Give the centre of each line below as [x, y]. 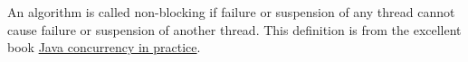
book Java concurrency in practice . [104, 47]
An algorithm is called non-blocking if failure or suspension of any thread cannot [231, 12]
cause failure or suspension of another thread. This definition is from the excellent [234, 29]
